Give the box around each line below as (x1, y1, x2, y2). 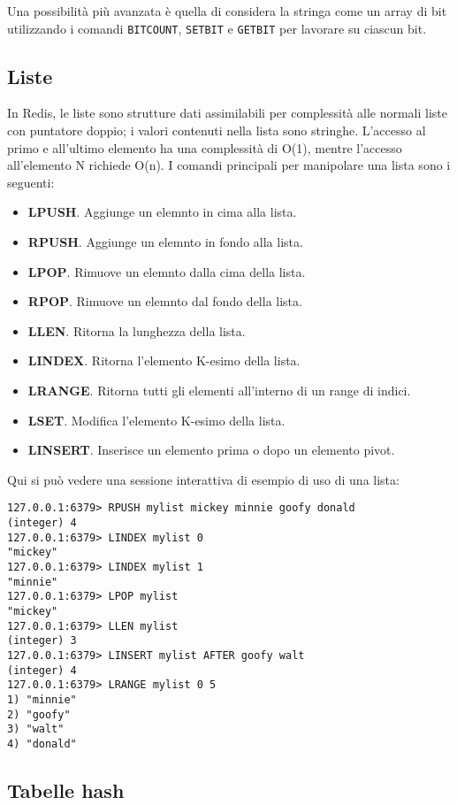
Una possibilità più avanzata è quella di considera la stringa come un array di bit (7, 2, 447, 19)
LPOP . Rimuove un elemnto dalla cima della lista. (27, 262, 306, 280)
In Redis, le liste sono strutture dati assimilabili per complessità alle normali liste (7, 103, 448, 122)
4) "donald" (7, 737, 77, 750)
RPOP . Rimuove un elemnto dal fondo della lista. (27, 292, 302, 310)
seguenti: (7, 172, 55, 191)
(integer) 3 (7, 634, 77, 648)
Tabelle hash (7, 776, 125, 803)
